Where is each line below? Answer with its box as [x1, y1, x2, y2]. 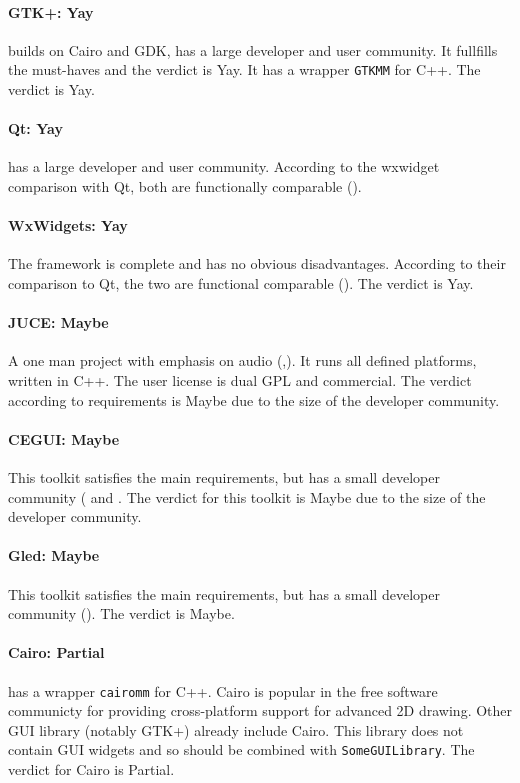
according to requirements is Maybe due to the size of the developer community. [8, 389, 500, 410]
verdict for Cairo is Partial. [8, 759, 175, 780]
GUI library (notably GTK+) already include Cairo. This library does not [8, 719, 464, 740]
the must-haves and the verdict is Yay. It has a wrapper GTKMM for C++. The [8, 59, 481, 80]
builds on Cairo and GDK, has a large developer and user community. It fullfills [8, 39, 498, 60]
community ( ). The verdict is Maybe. [8, 603, 235, 624]
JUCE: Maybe [8, 312, 109, 333]
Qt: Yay [8, 118, 63, 139]
